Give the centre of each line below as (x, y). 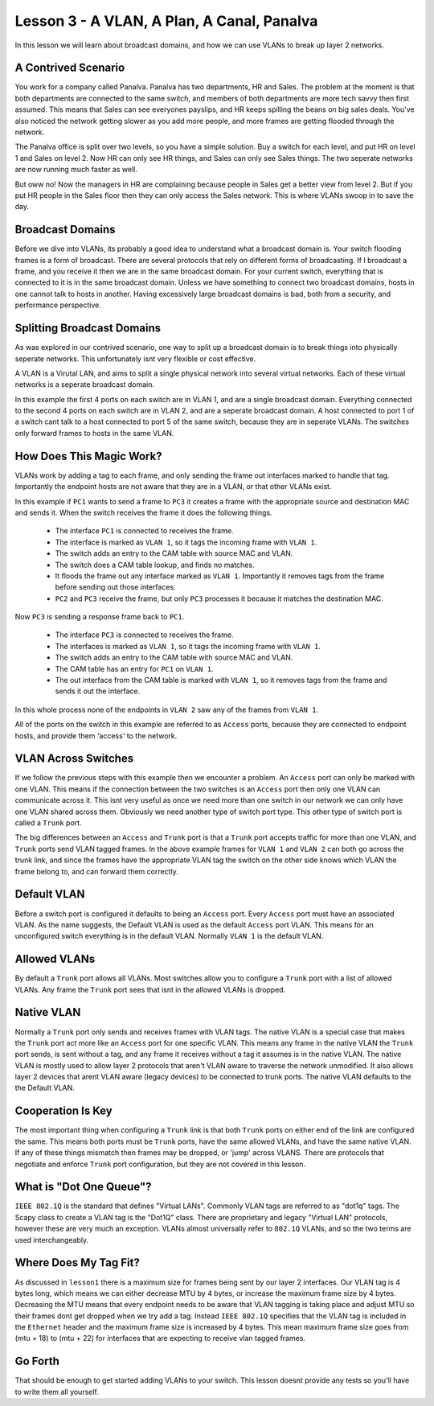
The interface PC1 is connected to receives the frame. (144, 531)
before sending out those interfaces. (115, 587)
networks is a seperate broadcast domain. (85, 384)
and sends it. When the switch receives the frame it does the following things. (143, 512)
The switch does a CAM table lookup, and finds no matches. (155, 565)
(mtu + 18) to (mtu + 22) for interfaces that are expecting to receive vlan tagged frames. (160, 1338)
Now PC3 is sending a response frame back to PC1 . (100, 617)
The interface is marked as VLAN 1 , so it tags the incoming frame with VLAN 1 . (186, 542)
